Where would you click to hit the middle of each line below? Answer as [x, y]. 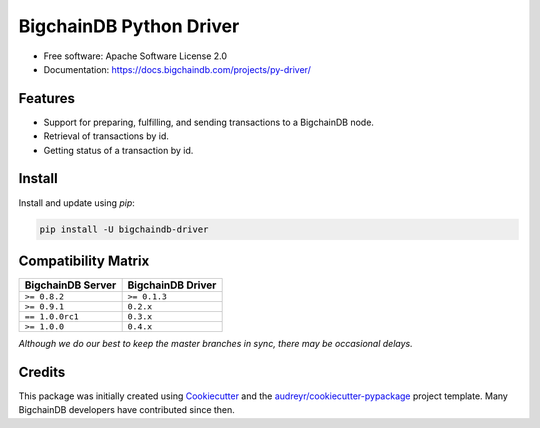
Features [46, 98]
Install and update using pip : [76, 202]
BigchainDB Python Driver [129, 26]
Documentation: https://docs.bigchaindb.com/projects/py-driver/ [177, 69]
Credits [42, 371]
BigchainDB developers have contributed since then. [126, 410]
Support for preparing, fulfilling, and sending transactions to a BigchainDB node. [209, 122]
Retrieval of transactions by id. [106, 136]
